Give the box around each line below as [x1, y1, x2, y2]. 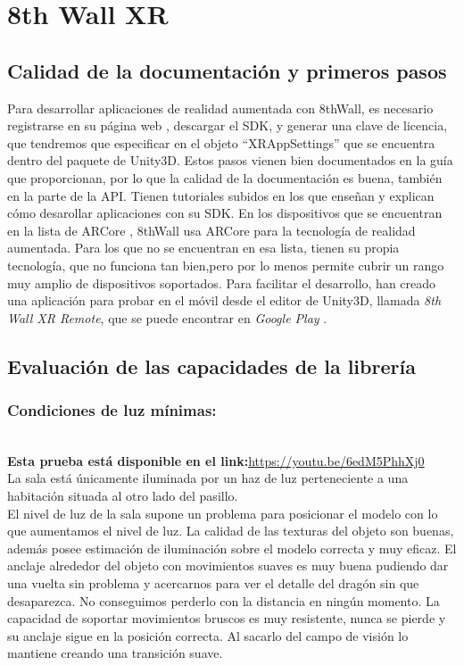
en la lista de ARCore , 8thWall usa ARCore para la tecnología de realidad [7, 220, 416, 239]
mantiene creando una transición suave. [7, 644, 223, 662]
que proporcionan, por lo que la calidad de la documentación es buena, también [7, 168, 443, 187]
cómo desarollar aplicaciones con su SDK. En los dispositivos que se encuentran [7, 204, 443, 222]
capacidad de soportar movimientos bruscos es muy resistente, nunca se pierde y [7, 609, 446, 628]
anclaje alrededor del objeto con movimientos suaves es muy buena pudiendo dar [7, 556, 449, 575]
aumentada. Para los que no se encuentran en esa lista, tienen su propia [7, 238, 400, 257]
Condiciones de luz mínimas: [7, 399, 217, 420]
